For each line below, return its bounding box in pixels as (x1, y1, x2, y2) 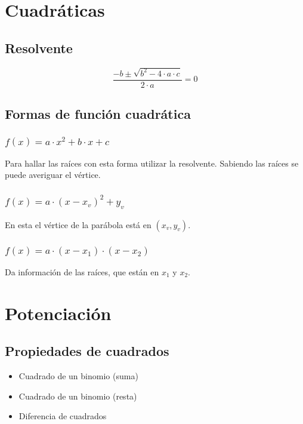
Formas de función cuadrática (5, 105, 191, 123)
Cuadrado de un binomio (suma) (18, 370, 138, 382)
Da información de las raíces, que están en (5, 265, 159, 278)
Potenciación (5, 300, 112, 325)
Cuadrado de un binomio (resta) (18, 389, 137, 402)
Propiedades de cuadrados (5, 342, 169, 360)
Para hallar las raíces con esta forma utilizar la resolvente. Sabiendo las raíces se (5, 156, 299, 169)
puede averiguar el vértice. (5, 168, 101, 181)
